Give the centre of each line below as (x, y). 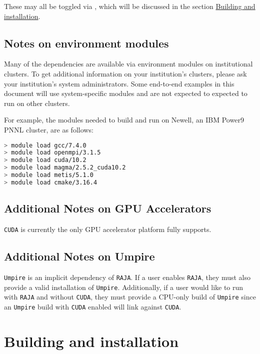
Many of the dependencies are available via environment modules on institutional (128, 64)
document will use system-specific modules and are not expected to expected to (126, 93)
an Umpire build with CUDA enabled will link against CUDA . (93, 306)
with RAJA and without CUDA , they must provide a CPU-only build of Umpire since (130, 297)
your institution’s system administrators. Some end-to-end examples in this (119, 83)
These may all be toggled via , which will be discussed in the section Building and (130, 6)
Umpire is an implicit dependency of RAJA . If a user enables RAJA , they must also (127, 277)
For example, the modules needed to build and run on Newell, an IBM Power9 (124, 120)
